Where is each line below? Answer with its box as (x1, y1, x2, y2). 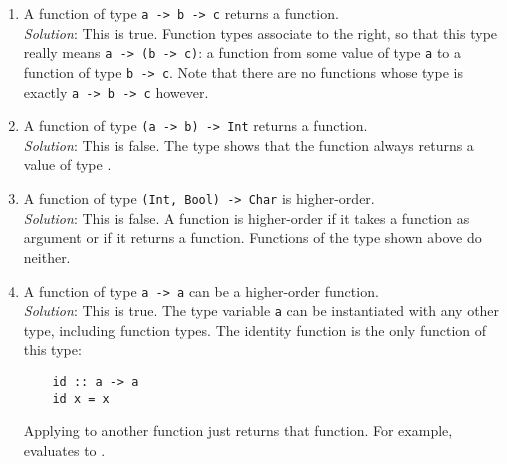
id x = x (52, 391, 110, 406)
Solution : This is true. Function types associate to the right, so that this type (23, 22, 498, 43)
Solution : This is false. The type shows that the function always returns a (23, 134, 474, 155)
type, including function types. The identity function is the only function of (23, 319, 487, 340)
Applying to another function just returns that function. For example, (23, 420, 453, 441)
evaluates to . (23, 439, 106, 460)
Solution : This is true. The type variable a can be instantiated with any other (23, 300, 500, 321)
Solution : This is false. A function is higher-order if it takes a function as (23, 207, 470, 228)
